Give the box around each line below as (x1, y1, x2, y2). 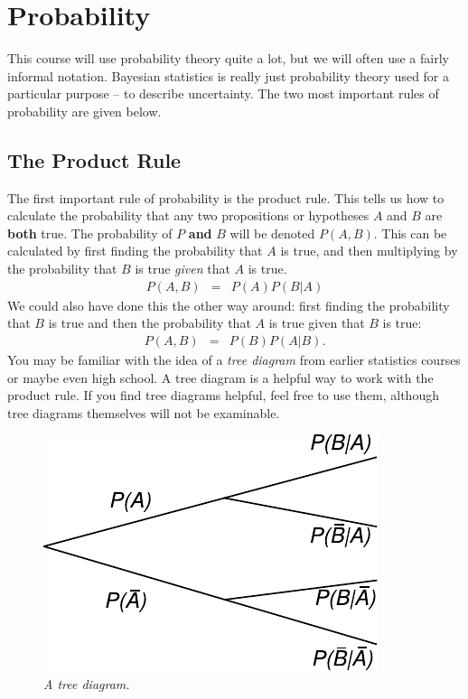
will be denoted (229, 223, 315, 242)
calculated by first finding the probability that (7, 241, 263, 260)
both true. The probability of (7, 223, 173, 242)
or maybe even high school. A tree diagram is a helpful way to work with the (7, 368, 434, 387)
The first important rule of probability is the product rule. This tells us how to (7, 188, 445, 207)
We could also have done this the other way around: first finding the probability (7, 295, 450, 314)
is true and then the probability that (48, 313, 251, 332)
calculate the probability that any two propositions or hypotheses (7, 206, 370, 225)
